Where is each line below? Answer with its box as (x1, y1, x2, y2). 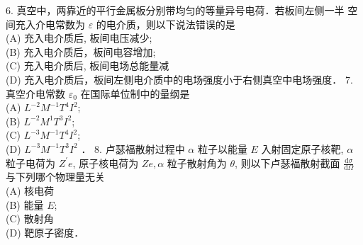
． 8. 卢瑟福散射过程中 (81, 141, 185, 156)
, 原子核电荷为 (72, 155, 139, 170)
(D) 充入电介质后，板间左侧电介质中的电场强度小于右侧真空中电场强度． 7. (6, 72, 353, 86)
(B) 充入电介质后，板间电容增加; (6, 44, 156, 59)
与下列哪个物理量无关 (6, 169, 105, 184)
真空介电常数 (6, 86, 65, 101)
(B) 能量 (6, 197, 44, 212)
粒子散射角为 (167, 155, 227, 170)
